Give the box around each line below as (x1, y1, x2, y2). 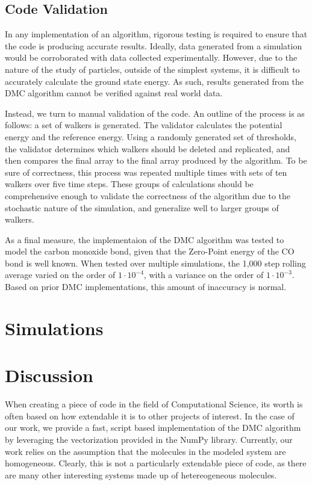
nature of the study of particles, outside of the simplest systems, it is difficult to (5, 63, 300, 75)
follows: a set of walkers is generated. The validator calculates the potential (5, 119, 282, 131)
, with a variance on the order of (143, 268, 264, 281)
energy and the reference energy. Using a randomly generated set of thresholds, (5, 130, 296, 143)
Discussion (5, 363, 93, 388)
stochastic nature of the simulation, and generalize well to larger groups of (5, 201, 279, 214)
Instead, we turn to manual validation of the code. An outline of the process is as (5, 107, 305, 119)
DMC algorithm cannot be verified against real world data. (5, 87, 223, 99)
